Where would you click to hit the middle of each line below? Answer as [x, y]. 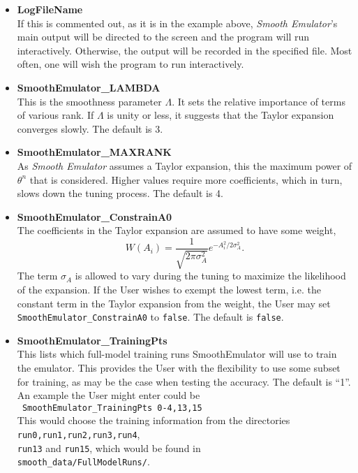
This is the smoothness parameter [89, 101]
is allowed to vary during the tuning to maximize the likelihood [210, 276]
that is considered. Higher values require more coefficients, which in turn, [186, 179]
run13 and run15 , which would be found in [109, 447]
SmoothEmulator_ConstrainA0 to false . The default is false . [150, 317]
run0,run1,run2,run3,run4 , [79, 434]
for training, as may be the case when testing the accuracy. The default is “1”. [184, 381]
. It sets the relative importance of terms [259, 101]
